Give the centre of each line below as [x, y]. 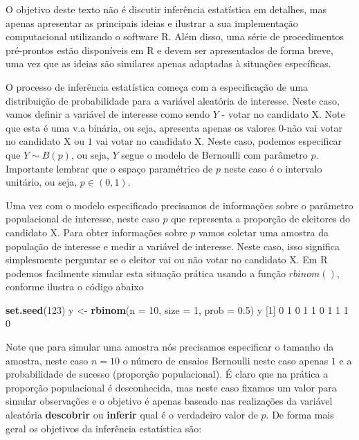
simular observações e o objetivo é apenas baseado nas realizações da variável [169, 401]
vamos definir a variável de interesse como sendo [108, 114]
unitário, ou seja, [42, 182]
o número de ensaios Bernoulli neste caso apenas [225, 360]
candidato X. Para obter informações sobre [96, 232]
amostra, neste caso [47, 360]
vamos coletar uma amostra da [264, 232]
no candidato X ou [45, 141]
